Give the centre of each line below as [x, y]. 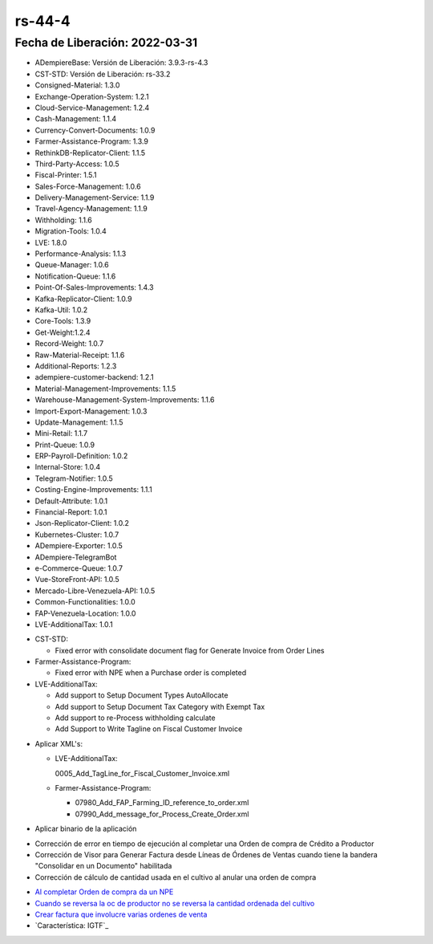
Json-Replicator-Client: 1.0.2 [82, 523]
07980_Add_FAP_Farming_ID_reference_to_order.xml [162, 803]
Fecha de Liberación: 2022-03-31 [106, 43]
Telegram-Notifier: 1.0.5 [74, 478]
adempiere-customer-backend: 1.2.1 [94, 377]
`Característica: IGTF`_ [72, 926]
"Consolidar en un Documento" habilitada [103, 866]
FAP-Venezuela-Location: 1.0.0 [85, 613]
